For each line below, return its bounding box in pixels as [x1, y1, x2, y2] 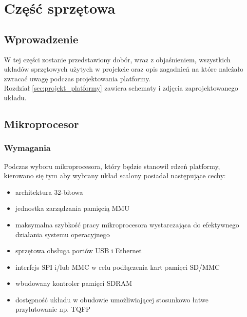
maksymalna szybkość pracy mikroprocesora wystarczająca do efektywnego [15, 219, 239, 229]
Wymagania [4, 142, 51, 154]
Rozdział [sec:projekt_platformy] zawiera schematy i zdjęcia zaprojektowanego [4, 83, 238, 93]
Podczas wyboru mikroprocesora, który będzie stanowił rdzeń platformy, [4, 161, 220, 171]
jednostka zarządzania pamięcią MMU [15, 203, 130, 213]
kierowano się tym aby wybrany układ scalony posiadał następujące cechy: [4, 170, 226, 181]
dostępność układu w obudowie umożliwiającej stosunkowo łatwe [15, 294, 209, 304]
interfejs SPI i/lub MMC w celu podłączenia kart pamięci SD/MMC [15, 261, 220, 272]
